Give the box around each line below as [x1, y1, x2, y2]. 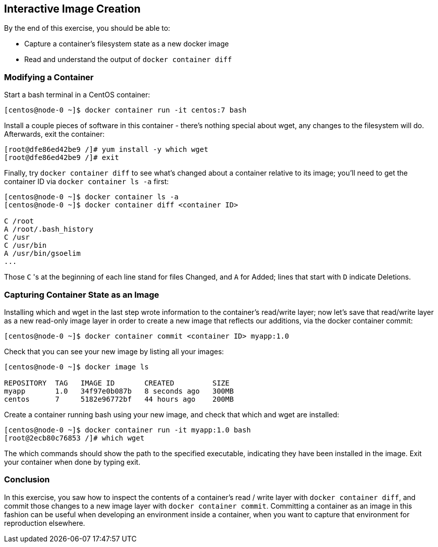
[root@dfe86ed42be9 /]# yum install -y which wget [4, 145, 208, 154]
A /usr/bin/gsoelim [4, 249, 81, 258]
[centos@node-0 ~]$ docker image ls [4, 362, 149, 371]
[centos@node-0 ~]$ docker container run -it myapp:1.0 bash [4, 425, 251, 434]
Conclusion [4, 474, 50, 485]
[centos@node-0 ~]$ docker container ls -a [4, 193, 179, 201]
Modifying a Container [4, 72, 94, 82]
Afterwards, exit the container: [4, 130, 105, 139]
